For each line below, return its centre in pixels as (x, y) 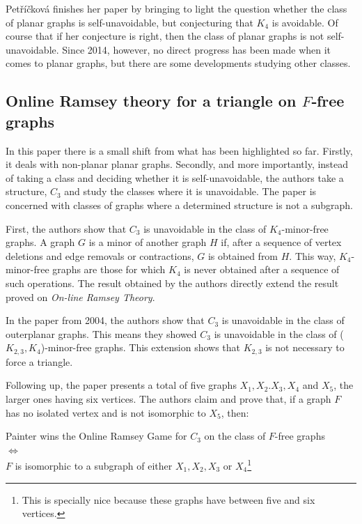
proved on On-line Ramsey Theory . (80, 296)
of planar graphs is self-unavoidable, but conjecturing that (129, 22)
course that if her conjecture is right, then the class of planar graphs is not (165, 36)
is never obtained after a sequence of (262, 269)
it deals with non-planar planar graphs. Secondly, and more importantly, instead (177, 164)
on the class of (235, 436)
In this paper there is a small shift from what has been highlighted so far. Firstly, (179, 150)
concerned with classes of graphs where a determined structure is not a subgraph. (179, 205)
